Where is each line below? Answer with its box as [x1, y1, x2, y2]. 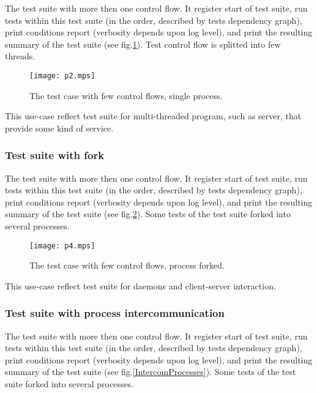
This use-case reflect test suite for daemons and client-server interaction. [5, 279, 276, 292]
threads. [5, 50, 35, 62]
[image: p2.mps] [29, 71, 95, 80]
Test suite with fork [5, 147, 105, 163]
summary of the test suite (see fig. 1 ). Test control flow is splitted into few [5, 37, 281, 50]
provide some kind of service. [5, 121, 114, 134]
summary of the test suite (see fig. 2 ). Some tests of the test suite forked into [5, 207, 291, 220]
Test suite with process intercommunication [5, 305, 225, 321]
